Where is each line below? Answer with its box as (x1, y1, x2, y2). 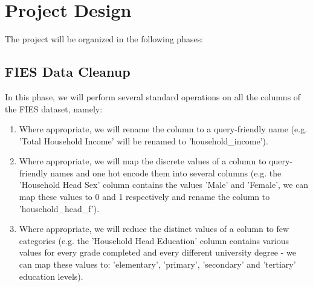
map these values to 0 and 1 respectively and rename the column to (19, 190, 270, 203)
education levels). (19, 269, 83, 282)
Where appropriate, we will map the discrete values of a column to (19, 155, 266, 167)
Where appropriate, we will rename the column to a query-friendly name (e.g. (19, 123, 308, 135)
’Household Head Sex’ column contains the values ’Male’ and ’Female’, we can (19, 178, 309, 191)
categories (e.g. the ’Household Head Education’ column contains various (19, 234, 289, 247)
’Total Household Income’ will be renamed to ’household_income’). (19, 134, 268, 147)
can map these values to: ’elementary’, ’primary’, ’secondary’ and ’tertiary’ (19, 258, 296, 271)
